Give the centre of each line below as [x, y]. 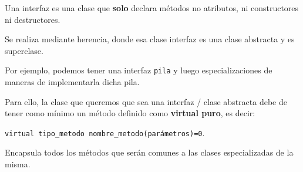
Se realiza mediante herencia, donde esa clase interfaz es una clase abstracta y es [150, 39]
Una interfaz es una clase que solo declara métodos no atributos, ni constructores [152, 8]
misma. [18, 164]
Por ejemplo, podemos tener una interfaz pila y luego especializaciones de [139, 70]
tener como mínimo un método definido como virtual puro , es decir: [130, 113]
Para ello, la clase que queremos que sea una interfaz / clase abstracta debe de [146, 101]
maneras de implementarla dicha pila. [72, 82]
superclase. [24, 50]
